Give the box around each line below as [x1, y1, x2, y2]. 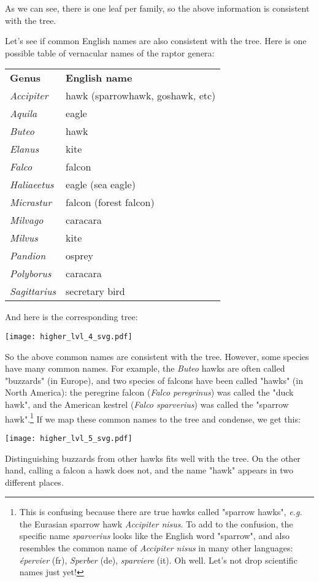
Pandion [10, 248, 46, 263]
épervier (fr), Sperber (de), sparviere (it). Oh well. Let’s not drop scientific [19, 553, 298, 566]
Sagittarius [10, 284, 56, 299]
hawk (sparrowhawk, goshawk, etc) [66, 88, 216, 103]
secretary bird [66, 284, 125, 299]
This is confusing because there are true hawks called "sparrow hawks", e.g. [19, 505, 302, 518]
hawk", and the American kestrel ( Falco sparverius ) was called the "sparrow [5, 398, 289, 410]
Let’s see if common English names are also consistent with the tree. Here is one [5, 34, 307, 47]
